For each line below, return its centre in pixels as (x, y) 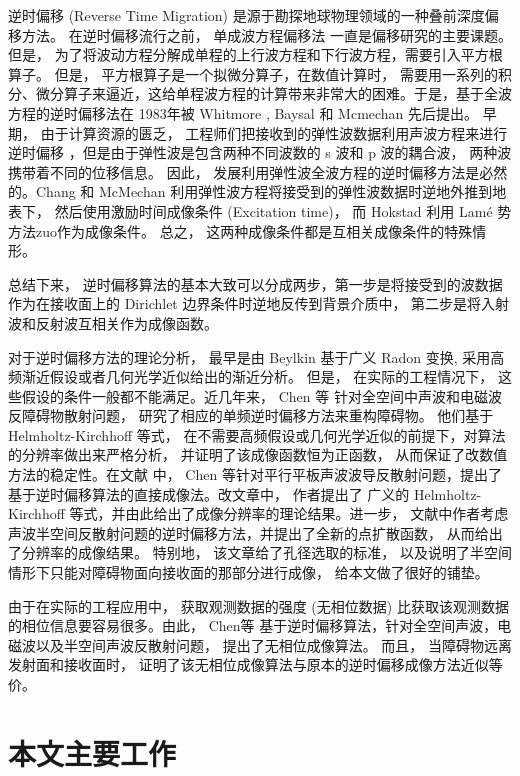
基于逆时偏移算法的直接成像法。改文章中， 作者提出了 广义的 (209, 493)
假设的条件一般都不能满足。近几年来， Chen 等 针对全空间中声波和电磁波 (261, 395)
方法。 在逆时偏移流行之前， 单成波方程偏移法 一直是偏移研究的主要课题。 (266, 34)
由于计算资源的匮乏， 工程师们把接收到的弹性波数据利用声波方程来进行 (274, 132)
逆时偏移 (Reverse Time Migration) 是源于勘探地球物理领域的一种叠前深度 (246, 15)
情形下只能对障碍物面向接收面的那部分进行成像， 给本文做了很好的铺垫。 (248, 572)
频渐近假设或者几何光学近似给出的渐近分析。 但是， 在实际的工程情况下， (251, 376)
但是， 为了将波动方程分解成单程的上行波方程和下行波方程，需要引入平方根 (255, 54)
